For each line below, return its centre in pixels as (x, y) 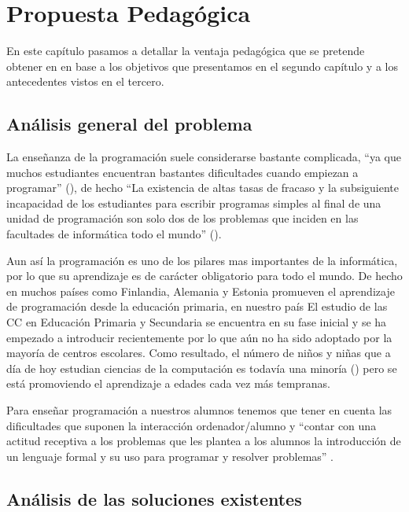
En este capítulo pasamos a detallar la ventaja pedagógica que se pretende (186, 51)
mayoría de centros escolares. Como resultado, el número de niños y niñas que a (199, 353)
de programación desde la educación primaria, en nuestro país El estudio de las (197, 306)
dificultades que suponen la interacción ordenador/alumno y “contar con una (192, 425)
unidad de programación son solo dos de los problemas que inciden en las (182, 218)
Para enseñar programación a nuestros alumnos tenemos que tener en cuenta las (199, 410)
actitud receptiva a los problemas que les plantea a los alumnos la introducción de (204, 441)
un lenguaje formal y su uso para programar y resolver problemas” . (170, 456)
